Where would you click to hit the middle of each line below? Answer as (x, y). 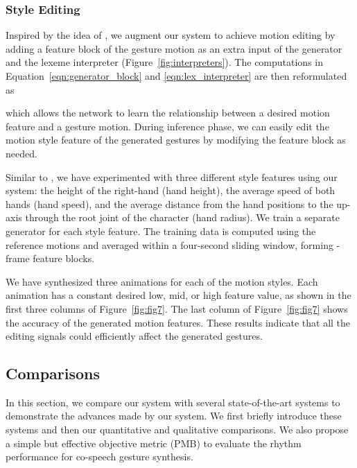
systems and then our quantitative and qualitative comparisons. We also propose (177, 430)
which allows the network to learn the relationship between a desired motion (168, 113)
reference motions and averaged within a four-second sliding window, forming (169, 244)
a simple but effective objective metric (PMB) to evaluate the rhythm (154, 443)
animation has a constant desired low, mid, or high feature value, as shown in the (178, 295)
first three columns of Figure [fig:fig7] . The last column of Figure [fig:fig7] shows (177, 308)
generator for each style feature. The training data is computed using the (161, 231)
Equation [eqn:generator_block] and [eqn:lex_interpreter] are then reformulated (176, 76)
